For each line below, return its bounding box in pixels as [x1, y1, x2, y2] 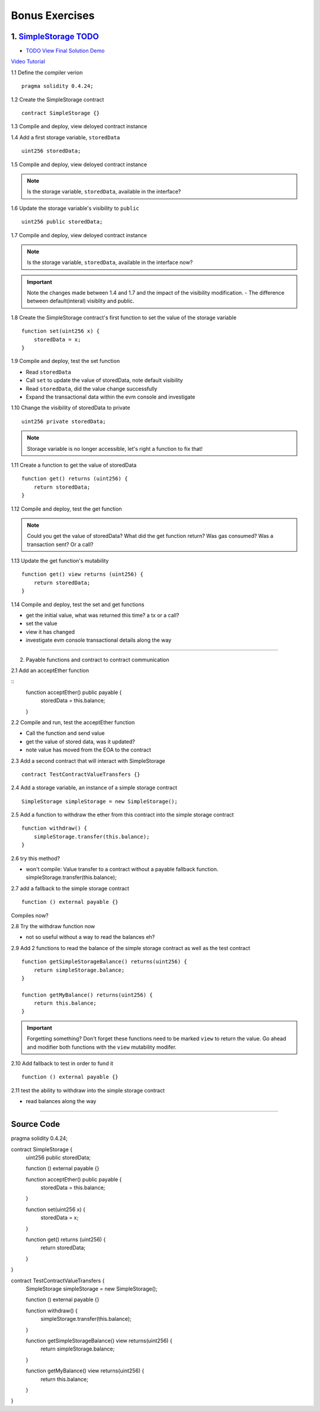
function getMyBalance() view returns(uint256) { [25, 1367, 145, 1374]
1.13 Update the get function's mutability [11, 558, 109, 565]
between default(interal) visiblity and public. [27, 297, 135, 305]
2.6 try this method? [11, 855, 60, 862]
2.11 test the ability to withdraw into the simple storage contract [11, 1087, 165, 1094]
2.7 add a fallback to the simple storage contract [11, 884, 130, 892]
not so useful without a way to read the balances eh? [25, 934, 155, 941]
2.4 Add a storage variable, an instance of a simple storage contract [11, 784, 177, 791]
